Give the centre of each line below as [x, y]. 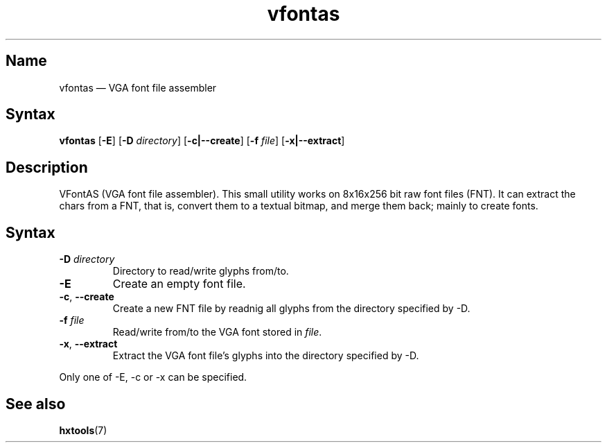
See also [36, 404]
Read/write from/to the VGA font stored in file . [217, 332]
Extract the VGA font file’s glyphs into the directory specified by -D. [266, 356]
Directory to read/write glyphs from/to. [201, 271]
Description [47, 167]
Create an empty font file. [179, 284]
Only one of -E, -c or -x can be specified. [153, 377]
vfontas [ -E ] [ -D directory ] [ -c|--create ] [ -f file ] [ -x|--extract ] [202, 141]
